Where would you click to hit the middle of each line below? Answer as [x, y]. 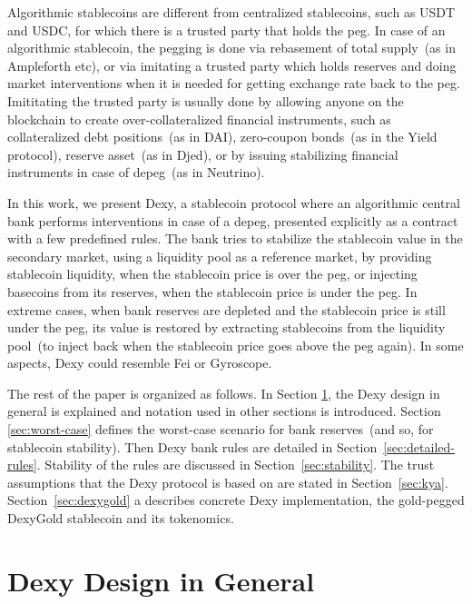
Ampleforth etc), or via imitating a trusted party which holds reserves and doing [232, 65]
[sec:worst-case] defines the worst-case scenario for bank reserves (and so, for [221, 429]
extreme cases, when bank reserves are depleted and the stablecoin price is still [226, 309]
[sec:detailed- [419, 446]
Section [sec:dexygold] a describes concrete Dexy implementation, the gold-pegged [236, 500]
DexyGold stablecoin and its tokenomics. [121, 518]
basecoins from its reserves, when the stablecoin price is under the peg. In [212, 291]
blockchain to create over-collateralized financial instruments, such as [199, 119]
